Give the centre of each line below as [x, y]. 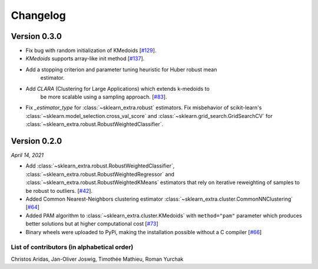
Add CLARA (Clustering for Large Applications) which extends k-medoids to [118, 88]
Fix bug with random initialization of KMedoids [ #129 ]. [91, 51]
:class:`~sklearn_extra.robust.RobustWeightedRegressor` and [100, 174]
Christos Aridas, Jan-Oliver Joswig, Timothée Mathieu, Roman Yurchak [97, 259]
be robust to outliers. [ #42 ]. [59, 191]
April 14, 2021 [27, 155]
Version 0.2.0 [37, 141]
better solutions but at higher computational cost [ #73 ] [92, 224]
